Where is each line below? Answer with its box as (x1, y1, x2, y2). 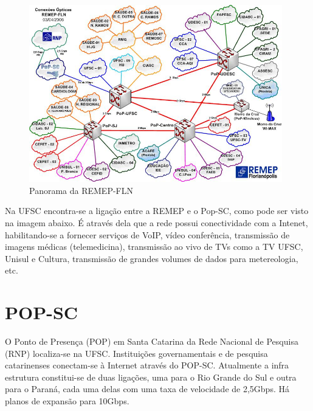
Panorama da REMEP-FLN (29, 184, 133, 196)
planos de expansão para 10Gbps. (5, 395, 129, 407)
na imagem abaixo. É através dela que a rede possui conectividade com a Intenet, (5, 216, 308, 229)
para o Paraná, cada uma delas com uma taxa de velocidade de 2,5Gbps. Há (5, 382, 289, 395)
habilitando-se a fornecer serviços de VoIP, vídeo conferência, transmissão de (5, 228, 290, 241)
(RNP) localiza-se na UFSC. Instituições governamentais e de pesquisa (5, 347, 268, 359)
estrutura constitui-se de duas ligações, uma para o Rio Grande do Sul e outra (5, 370, 297, 383)
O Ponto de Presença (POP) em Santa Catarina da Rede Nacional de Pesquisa (5, 335, 298, 348)
